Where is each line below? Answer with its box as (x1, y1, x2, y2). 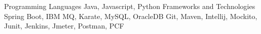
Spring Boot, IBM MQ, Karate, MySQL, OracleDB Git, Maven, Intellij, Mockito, (4, 10, 257, 21)
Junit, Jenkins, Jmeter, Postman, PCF (4, 20, 124, 31)
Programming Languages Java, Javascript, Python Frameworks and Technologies (4, 1, 255, 11)
